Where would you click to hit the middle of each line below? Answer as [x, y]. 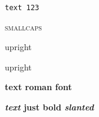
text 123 [22, 8]
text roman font [38, 87]
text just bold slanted [49, 107]
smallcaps [23, 27]
